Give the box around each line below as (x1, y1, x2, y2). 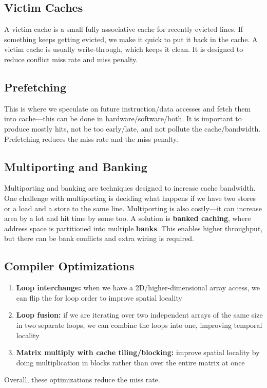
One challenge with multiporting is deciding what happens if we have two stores (4, 192, 256, 203)
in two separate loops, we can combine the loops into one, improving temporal (16, 319, 262, 330)
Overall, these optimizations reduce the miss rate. (4, 374, 160, 385)
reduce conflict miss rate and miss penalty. (4, 53, 138, 64)
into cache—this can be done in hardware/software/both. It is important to (4, 113, 242, 124)
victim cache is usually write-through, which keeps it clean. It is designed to (4, 44, 243, 54)
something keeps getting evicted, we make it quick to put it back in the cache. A (4, 33, 258, 44)
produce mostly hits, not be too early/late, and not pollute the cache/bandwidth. (4, 123, 261, 134)
